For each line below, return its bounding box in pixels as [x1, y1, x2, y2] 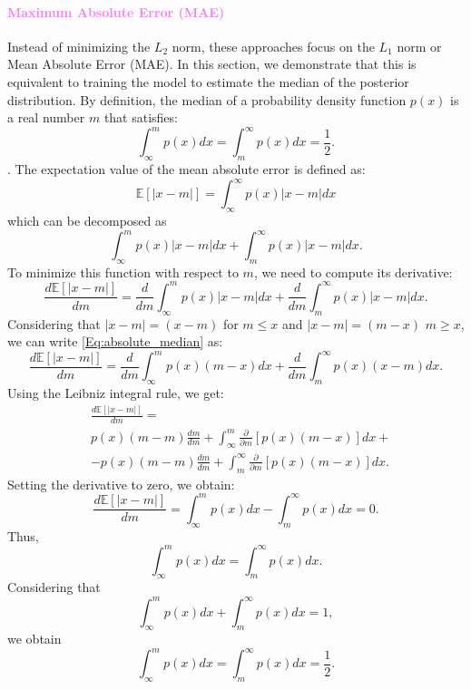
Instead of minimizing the [7, 36, 151, 55]
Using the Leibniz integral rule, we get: [7, 383, 224, 403]
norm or [397, 36, 442, 55]
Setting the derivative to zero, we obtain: [7, 474, 235, 493]
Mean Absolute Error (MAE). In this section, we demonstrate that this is [7, 54, 417, 73]
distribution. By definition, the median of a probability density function [7, 90, 407, 109]
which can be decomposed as [7, 210, 167, 229]
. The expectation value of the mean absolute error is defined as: [7, 160, 366, 179]
